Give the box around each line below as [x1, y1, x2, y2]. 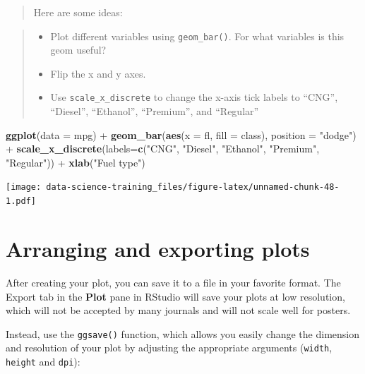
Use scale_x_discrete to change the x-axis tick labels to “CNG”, [50, 90, 338, 104]
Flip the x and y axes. [50, 66, 146, 80]
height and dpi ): [6, 354, 80, 368]
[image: [6, 182, 42, 193]
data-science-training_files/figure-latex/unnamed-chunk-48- [46, 182, 340, 193]
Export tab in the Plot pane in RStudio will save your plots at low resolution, [6, 289, 345, 303]
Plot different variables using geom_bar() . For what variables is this [50, 28, 345, 43]
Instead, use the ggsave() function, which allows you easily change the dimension [6, 326, 359, 341]
